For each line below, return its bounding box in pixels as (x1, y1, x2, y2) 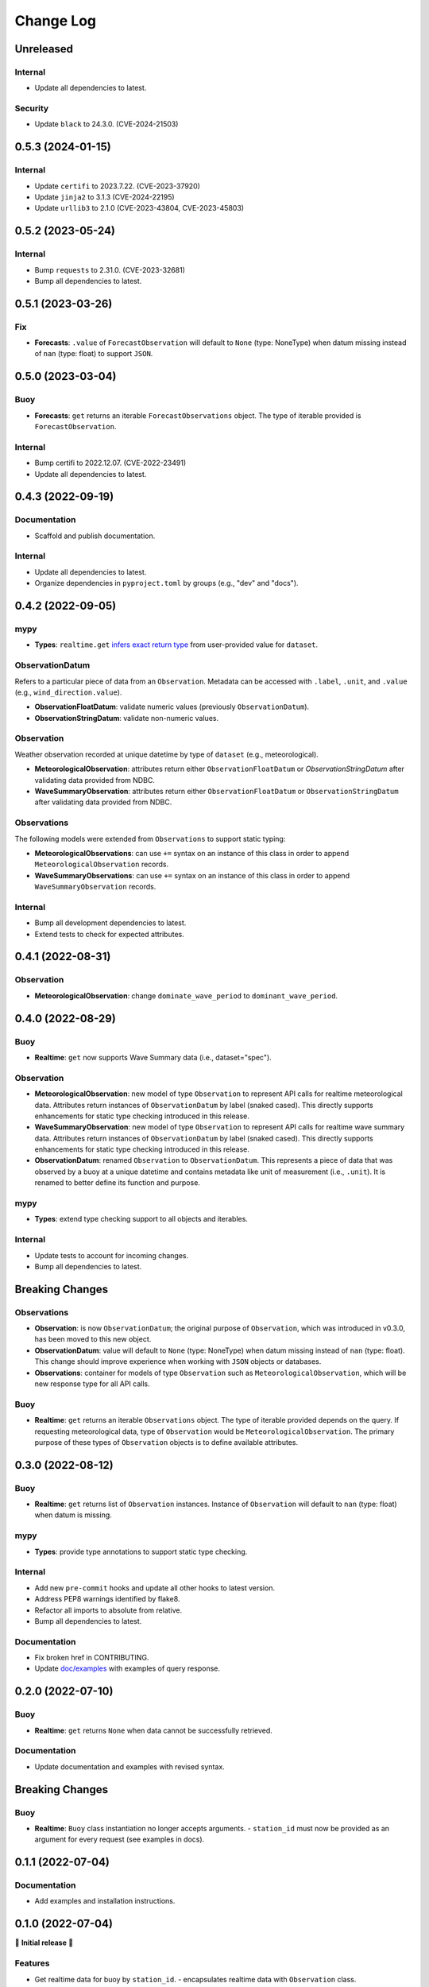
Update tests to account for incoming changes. (34, 1250, 189, 1260)
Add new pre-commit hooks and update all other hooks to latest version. (34, 1582, 276, 1593)
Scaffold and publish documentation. (34, 531, 156, 540)
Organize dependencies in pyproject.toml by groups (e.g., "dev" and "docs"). (34, 579, 299, 588)
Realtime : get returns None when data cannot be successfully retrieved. (34, 1726, 273, 1735)
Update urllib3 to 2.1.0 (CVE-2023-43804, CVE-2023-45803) (34, 203, 245, 213)
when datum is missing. (34, 1510, 113, 1520)
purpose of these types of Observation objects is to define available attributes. (34, 1437, 298, 1447)
